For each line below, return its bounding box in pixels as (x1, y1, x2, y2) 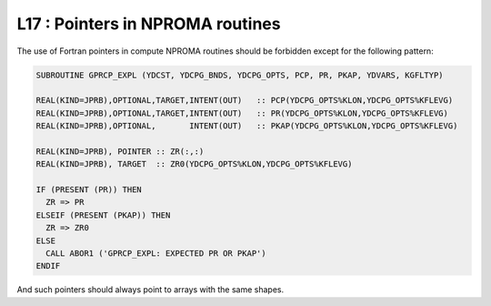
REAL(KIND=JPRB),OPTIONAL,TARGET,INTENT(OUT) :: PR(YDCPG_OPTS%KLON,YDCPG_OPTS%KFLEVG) (35, 107, 449, 118)
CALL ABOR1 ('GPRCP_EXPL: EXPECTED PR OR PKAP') (45, 249, 267, 259)
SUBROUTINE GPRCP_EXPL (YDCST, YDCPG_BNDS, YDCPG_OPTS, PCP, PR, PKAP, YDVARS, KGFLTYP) (35, 69, 445, 80)
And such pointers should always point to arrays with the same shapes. (16, 284, 285, 295)
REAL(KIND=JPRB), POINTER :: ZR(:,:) (35, 146, 205, 157)
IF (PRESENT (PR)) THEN (35, 185, 143, 195)
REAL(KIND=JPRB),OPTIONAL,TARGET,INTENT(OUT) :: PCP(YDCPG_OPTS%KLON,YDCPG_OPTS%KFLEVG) (35, 96, 454, 106)
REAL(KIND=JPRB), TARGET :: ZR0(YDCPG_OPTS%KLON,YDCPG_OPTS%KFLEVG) (35, 159, 353, 169)
